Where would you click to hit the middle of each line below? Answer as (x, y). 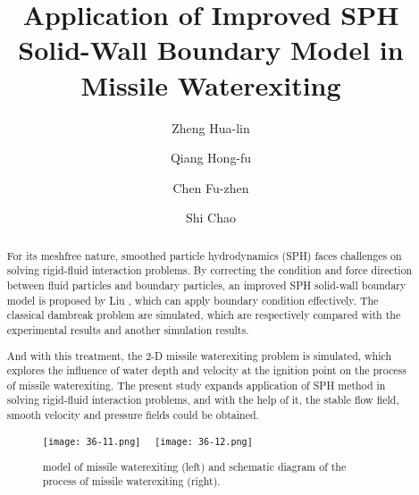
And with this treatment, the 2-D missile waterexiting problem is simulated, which (199, 355)
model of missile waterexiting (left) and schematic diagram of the (194, 466)
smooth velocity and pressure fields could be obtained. (133, 415)
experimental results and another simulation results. (128, 329)
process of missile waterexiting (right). (131, 481)
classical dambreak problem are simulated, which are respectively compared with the (204, 315)
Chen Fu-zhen (211, 187)
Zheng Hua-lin (211, 127)
